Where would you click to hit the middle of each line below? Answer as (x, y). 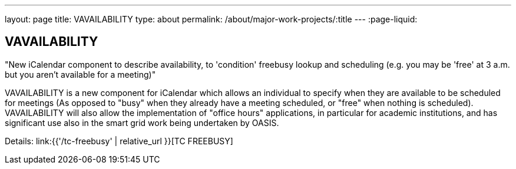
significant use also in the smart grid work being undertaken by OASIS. (142, 122)
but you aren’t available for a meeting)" (80, 74)
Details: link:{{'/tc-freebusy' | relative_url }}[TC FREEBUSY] (119, 141)
